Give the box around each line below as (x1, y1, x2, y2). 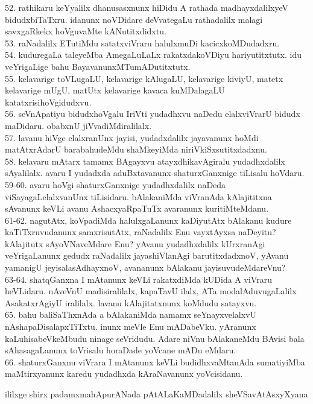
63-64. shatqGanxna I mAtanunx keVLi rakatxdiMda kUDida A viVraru (5, 273, 272, 285)
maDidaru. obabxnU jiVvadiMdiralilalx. (5, 119, 152, 131)
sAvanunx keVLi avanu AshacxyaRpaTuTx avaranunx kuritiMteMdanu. (5, 202, 269, 215)
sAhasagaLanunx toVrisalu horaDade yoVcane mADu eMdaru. (5, 344, 236, 356)
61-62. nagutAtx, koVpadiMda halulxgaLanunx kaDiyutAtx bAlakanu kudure (5, 213, 292, 226)
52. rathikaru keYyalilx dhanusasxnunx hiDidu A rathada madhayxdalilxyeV (5, 1, 288, 13)
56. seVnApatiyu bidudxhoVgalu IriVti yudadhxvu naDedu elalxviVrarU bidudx (5, 107, 300, 120)
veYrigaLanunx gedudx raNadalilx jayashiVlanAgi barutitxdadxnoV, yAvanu (5, 249, 289, 262)
